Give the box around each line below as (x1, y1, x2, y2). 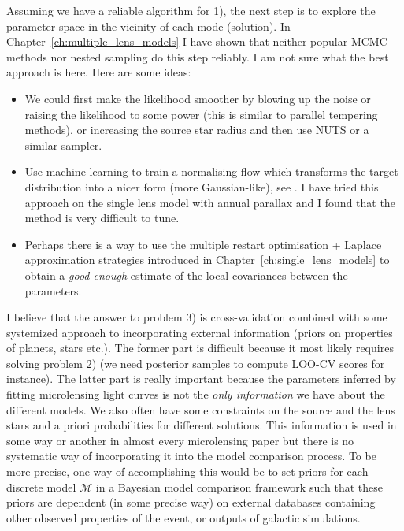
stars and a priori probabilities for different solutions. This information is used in (6, 417, 397, 433)
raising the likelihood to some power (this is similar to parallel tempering (24, 106, 378, 122)
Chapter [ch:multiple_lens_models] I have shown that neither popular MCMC (6, 33, 387, 50)
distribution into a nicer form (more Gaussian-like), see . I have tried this (24, 178, 379, 195)
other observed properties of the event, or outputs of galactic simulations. (6, 509, 361, 525)
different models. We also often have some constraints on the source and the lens (6, 401, 395, 418)
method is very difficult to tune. (24, 210, 180, 226)
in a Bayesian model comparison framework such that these (95, 478, 383, 495)
